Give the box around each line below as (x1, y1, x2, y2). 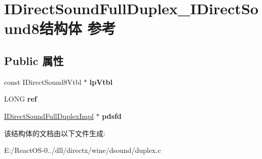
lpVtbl (89, 76, 113, 87)
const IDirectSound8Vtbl (4, 76, 82, 87)
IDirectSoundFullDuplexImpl (4, 110, 94, 121)
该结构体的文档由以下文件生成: (4, 128, 105, 138)
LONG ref (4, 93, 37, 104)
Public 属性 (4, 52, 64, 68)
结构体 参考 (39, 18, 116, 39)
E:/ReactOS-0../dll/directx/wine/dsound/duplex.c (4, 145, 161, 155)
